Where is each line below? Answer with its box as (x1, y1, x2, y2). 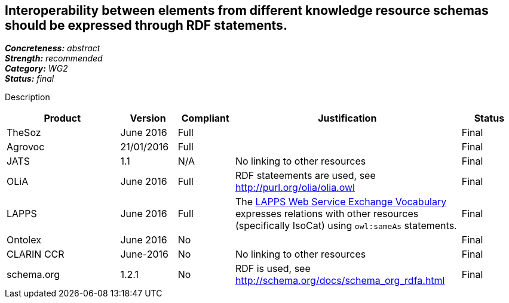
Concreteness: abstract (5, 43, 100, 54)
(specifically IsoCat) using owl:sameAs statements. (235, 219, 457, 232)
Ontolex (7, 234, 41, 246)
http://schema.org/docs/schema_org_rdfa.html (235, 274, 445, 287)
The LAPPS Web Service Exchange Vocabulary (235, 196, 447, 208)
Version (130, 112, 166, 125)
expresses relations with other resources (235, 208, 419, 220)
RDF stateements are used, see (235, 169, 376, 182)
